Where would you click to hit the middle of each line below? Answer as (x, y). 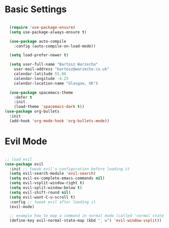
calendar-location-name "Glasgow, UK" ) (56, 83)
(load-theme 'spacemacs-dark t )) (49, 107)
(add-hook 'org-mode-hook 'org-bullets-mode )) (59, 121)
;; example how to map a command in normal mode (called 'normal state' (88, 216)
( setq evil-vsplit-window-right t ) (47, 183)
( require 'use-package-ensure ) (42, 27)
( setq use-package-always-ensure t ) (48, 32)
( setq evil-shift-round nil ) (40, 192)
